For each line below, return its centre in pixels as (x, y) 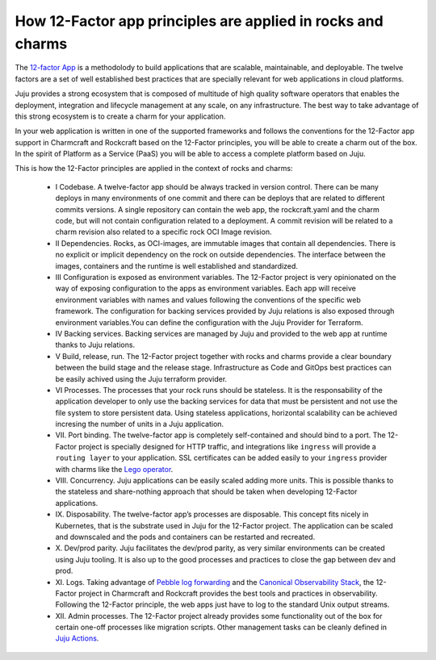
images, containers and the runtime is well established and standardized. (177, 265)
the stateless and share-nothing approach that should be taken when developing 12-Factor (206, 491)
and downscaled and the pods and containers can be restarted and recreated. (185, 537)
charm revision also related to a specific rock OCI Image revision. (163, 232)
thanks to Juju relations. (95, 345)
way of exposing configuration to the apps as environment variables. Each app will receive (206, 288)
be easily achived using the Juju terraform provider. (141, 378)
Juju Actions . (77, 638)
